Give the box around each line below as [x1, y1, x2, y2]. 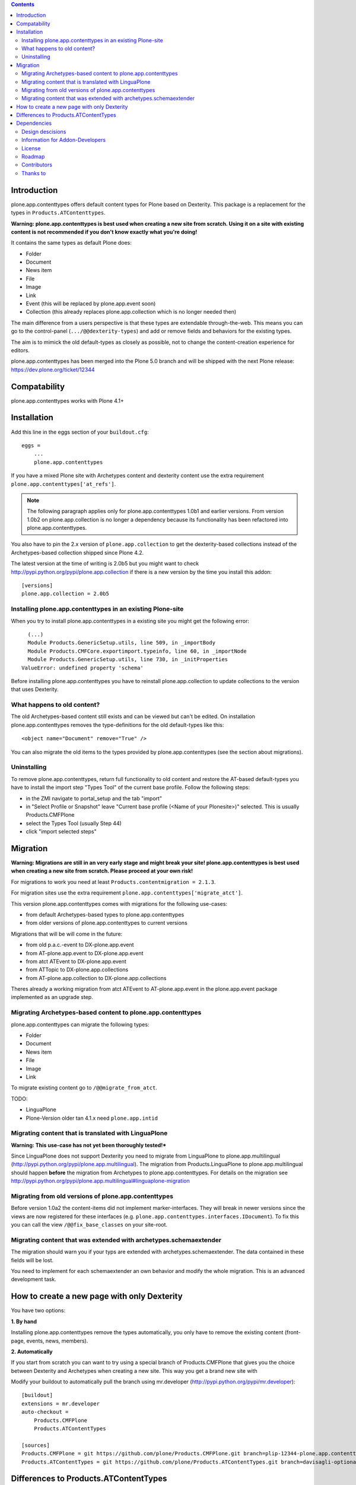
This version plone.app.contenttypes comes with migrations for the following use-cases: [11, 900, 228, 907]
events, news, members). [26, 1337, 88, 1344]
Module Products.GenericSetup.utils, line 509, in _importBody [27, 639, 216, 646]
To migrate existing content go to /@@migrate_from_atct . [11, 1084, 157, 1091]
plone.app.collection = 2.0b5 [21, 590, 110, 597]
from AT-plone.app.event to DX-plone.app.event [26, 949, 144, 956]
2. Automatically [11, 1348, 53, 1355]
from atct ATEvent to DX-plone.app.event [26, 958, 127, 965]
